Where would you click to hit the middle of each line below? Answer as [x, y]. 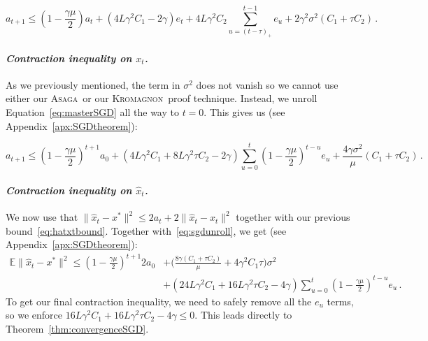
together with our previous [293, 217]
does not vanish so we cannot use [267, 84]
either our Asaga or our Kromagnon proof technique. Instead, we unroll [162, 98]
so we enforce [34, 315]
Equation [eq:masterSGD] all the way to [92, 112]
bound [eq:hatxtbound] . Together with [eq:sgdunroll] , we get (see [146, 230]
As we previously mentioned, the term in [93, 84]
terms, [340, 301]
